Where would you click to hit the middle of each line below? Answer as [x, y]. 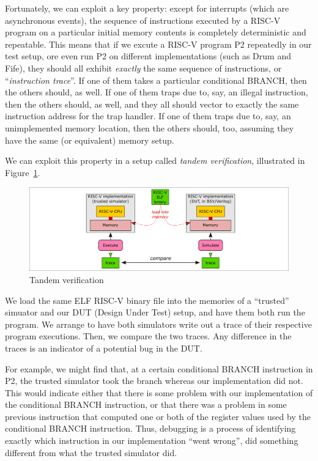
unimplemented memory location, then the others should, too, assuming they [150, 127]
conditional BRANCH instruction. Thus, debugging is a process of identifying [150, 428]
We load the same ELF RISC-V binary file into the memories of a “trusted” [147, 300]
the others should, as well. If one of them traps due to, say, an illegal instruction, [157, 92]
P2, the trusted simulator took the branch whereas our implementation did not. [154, 381]
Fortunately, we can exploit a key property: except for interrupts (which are [147, 8]
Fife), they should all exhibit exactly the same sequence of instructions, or [143, 68]
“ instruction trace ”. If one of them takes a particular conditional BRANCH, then [156, 80]
